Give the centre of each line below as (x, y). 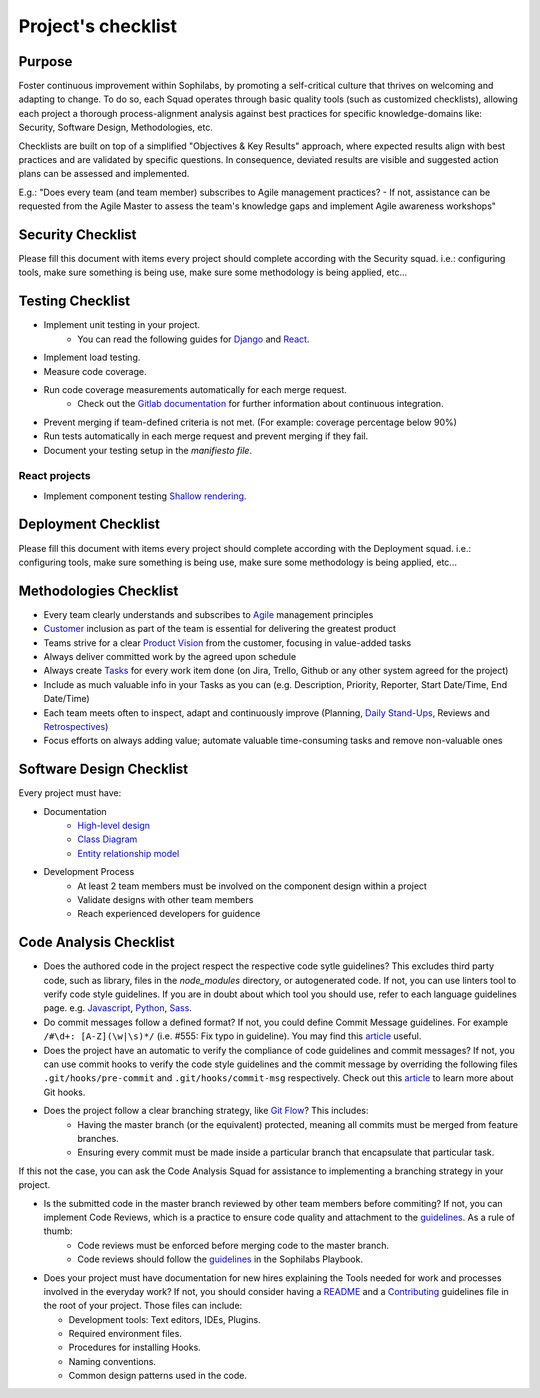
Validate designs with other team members (165, 900)
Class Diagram (107, 839)
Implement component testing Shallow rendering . (145, 496)
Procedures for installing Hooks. (135, 1347)
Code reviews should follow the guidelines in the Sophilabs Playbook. (220, 1259)
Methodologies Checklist (98, 590)
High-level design (113, 826)
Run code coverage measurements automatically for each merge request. (195, 389)
